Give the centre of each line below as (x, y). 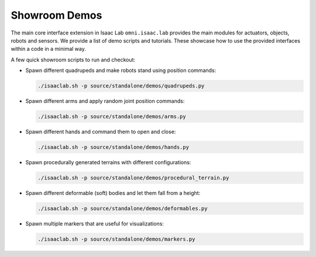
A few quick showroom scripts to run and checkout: (73, 60)
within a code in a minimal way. (48, 49)
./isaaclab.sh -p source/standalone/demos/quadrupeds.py (121, 86)
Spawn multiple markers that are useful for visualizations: (95, 223)
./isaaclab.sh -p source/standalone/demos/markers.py (116, 239)
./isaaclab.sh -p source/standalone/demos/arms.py (112, 117)
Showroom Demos (56, 15)
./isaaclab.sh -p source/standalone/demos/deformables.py (123, 208)
